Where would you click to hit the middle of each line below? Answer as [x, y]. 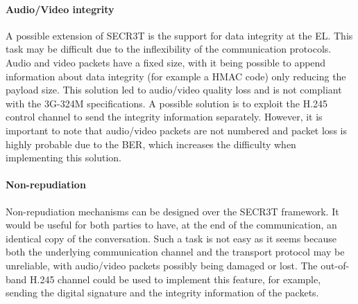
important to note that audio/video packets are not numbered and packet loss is [176, 130]
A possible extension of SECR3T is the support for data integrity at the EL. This [179, 35]
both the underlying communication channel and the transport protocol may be [175, 252]
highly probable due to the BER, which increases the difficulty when [151, 144]
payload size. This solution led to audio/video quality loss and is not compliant [174, 90]
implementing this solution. [64, 158]
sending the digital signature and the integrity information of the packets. [162, 293]
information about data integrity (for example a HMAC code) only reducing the [176, 76]
